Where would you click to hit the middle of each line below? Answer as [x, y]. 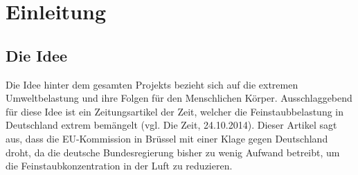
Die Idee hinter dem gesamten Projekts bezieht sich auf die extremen [152, 84]
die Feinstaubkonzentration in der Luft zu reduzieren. [119, 166]
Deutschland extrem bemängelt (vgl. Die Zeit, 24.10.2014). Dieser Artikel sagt [171, 125]
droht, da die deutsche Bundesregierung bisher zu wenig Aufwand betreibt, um [173, 152]
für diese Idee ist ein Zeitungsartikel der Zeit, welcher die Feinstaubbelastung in [175, 111]
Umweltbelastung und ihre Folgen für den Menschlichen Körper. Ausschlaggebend [179, 98]
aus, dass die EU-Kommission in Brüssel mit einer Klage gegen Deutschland [167, 138]
